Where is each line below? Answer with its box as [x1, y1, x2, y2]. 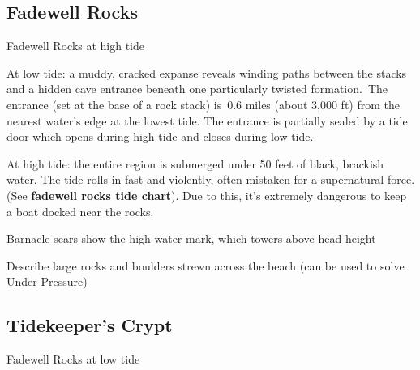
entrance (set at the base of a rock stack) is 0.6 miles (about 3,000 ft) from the [6, 96, 401, 113]
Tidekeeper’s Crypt [6, 313, 173, 338]
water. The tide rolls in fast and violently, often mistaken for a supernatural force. [6, 171, 415, 188]
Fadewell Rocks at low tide [6, 351, 140, 368]
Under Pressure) [6, 273, 88, 290]
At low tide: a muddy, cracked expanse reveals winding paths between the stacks [6, 64, 407, 81]
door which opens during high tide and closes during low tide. [6, 128, 314, 145]
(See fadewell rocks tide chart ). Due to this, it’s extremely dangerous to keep [6, 186, 407, 203]
